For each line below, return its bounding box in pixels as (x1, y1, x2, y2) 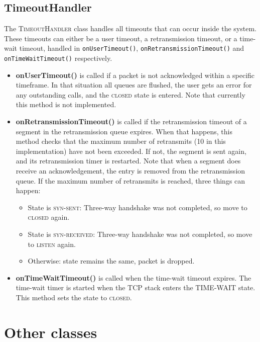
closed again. (28, 212, 70, 222)
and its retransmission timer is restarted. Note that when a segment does (16, 155, 241, 166)
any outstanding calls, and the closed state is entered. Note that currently (16, 89, 245, 100)
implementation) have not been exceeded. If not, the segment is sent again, (16, 145, 246, 156)
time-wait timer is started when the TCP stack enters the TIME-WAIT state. (16, 282, 255, 293)
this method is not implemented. (16, 99, 116, 110)
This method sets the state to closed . (16, 292, 132, 302)
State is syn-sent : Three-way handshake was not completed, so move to (28, 202, 247, 212)
